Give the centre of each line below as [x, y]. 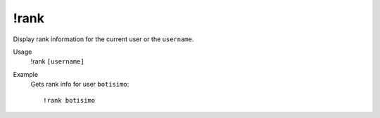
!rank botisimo [69, 100]
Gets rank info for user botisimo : [80, 84]
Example [26, 74]
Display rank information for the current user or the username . [103, 39]
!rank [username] [57, 61]
